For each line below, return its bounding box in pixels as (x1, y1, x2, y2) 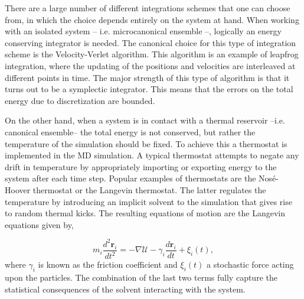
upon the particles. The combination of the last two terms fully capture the (5, 271, 277, 283)
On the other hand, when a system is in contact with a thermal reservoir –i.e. (5, 114, 285, 126)
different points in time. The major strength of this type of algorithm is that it (5, 71, 290, 83)
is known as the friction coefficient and (38, 258, 178, 271)
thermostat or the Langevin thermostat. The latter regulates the (32, 183, 266, 196)
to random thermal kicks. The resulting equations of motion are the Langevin (5, 207, 286, 219)
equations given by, (5, 218, 74, 230)
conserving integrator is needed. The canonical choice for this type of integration (5, 36, 296, 48)
